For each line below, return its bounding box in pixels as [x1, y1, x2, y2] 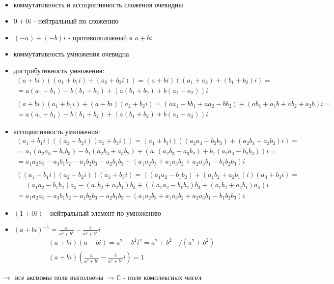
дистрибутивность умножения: [13, 65, 105, 75]
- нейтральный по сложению [33, 16, 119, 26]
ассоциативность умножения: [13, 126, 100, 136]
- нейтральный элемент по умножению [45, 207, 161, 218]
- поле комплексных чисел [123, 272, 202, 283]
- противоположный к [68, 32, 133, 42]
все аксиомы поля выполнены [15, 272, 104, 283]
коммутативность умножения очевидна [13, 49, 129, 59]
